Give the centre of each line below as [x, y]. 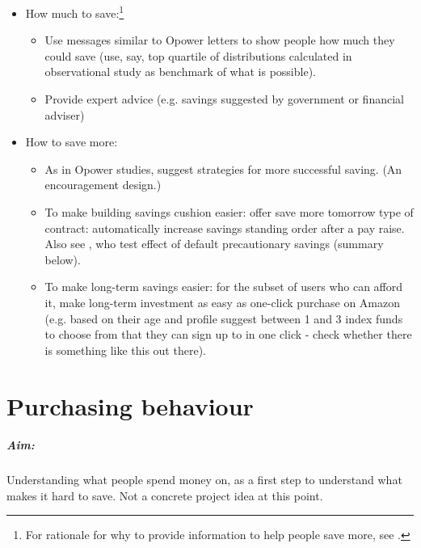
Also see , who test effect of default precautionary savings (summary [214, 244]
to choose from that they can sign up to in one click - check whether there [228, 334]
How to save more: [72, 142]
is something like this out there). [125, 350]
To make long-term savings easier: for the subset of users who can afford [224, 287]
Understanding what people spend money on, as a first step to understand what [204, 480]
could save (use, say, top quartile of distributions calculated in [198, 55]
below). [63, 259]
